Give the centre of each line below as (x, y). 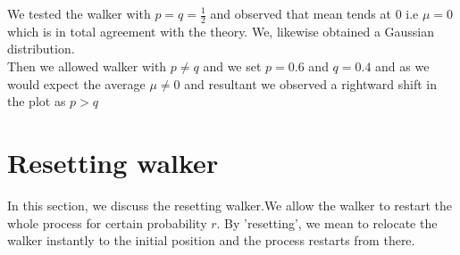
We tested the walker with (79, 13)
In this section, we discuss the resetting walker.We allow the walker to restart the (230, 205)
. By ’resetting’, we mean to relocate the (327, 222)
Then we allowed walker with (87, 66)
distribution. (41, 49)
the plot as (37, 101)
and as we (402, 66)
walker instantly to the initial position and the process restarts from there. (211, 240)
